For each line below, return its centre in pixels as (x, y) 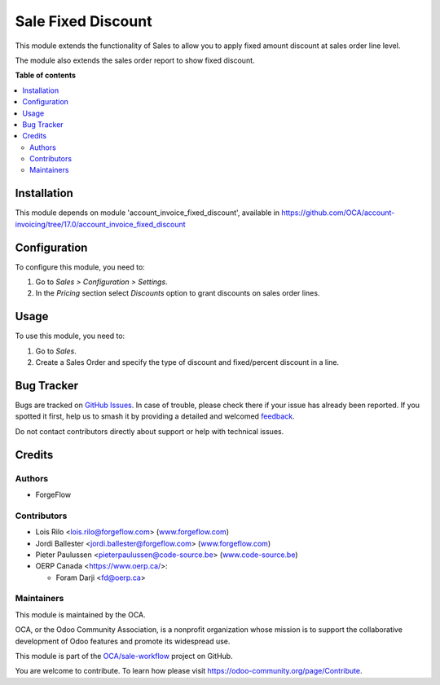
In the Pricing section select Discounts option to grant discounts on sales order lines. (178, 293)
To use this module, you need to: (70, 336)
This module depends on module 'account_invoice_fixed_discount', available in (147, 213)
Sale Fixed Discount (84, 21)
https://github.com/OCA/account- (338, 213)
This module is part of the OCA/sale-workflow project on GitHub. (124, 656)
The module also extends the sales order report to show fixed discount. (135, 60)
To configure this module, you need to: (80, 267)
